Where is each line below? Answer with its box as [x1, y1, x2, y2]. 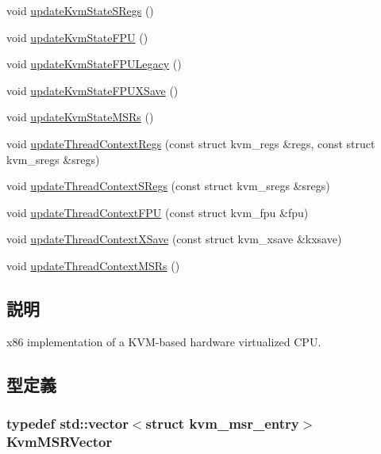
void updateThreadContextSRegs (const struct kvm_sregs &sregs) [6, 177, 330, 194]
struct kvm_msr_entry [145, 414, 299, 433]
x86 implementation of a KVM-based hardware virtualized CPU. [6, 333, 321, 349]
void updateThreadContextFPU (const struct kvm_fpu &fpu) [6, 204, 309, 220]
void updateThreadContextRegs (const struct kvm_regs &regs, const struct [6, 135, 375, 151]
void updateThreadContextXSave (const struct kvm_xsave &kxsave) [6, 231, 342, 247]
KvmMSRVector [6, 431, 113, 451]
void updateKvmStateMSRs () [6, 109, 154, 125]
